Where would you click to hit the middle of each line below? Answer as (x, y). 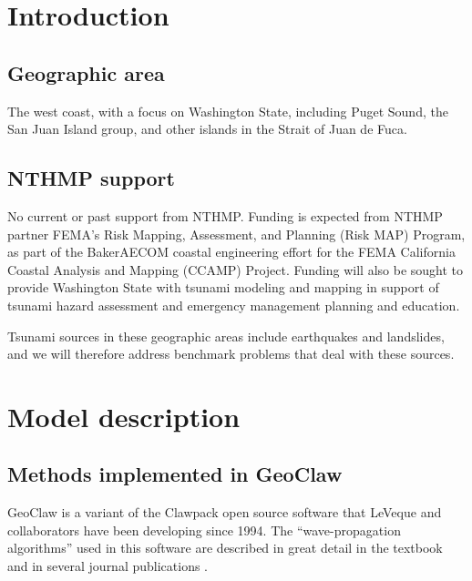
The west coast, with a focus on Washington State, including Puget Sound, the (228, 111)
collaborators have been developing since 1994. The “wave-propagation (204, 530)
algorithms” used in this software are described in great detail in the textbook (225, 548)
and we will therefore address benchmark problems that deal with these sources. (231, 354)
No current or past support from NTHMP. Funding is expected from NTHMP (225, 215)
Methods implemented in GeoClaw (175, 474)
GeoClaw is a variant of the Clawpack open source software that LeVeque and (225, 512)
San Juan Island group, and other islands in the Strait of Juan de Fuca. (207, 129)
